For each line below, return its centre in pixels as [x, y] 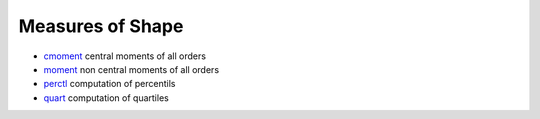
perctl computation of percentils [109, 84]
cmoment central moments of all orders [125, 56]
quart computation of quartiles [106, 97]
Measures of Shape [101, 26]
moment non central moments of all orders [131, 69]
